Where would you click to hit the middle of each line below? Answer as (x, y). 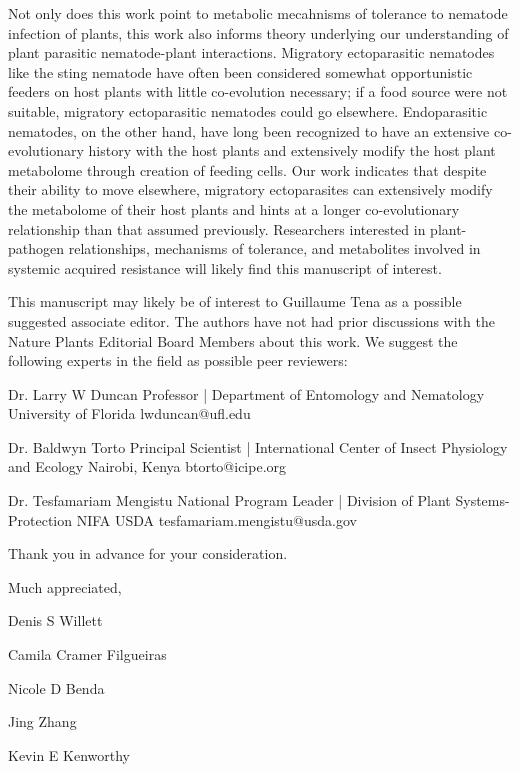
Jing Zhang (42, 721)
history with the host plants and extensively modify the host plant (292, 150)
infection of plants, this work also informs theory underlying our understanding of (258, 32)
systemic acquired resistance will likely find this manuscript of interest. (225, 267)
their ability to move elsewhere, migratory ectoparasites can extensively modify (250, 189)
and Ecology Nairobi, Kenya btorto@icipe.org (147, 466)
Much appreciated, (65, 586)
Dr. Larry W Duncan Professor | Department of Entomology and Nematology (246, 393)
